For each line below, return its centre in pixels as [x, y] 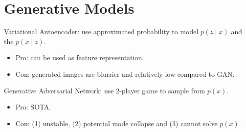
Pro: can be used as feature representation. [80, 57]
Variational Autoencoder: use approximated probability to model [101, 32]
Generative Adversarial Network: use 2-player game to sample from [105, 90]
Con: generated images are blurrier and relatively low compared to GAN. [125, 74]
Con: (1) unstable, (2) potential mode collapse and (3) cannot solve [116, 123]
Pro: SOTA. [33, 107]
